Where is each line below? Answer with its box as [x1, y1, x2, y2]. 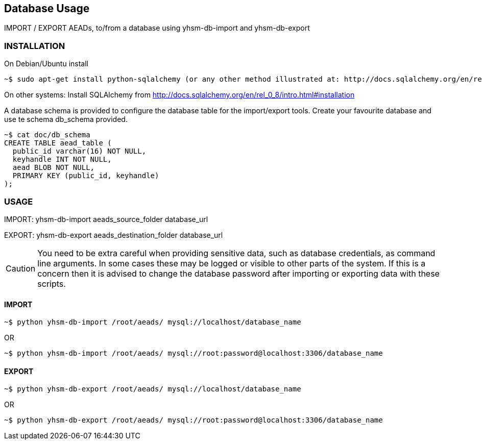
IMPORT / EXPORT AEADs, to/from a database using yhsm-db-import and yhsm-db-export [4, 23, 310, 33]
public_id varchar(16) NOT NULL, [12, 147, 147, 156]
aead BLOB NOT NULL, [12, 163, 95, 172]
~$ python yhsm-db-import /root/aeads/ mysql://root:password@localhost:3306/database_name [4, 349, 383, 358]
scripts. [37, 278, 66, 289]
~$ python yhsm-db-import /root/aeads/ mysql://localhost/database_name [4, 318, 301, 327]
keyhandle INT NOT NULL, [12, 155, 112, 164]
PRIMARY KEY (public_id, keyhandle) [12, 171, 159, 180]
